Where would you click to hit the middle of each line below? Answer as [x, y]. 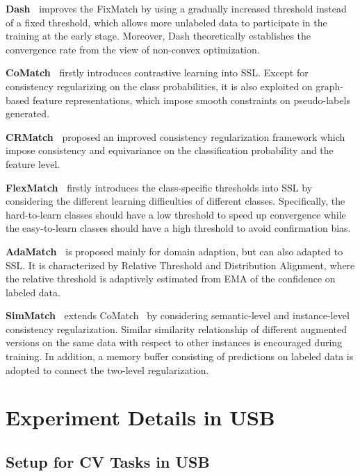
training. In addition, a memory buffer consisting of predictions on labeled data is [180, 356]
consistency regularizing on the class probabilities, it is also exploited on [159, 86]
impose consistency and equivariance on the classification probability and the [170, 150]
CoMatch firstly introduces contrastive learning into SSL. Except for [157, 73]
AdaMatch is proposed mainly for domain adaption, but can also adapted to [174, 251]
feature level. [33, 163]
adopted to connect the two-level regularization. [107, 369]
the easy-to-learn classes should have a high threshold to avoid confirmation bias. [178, 228]
